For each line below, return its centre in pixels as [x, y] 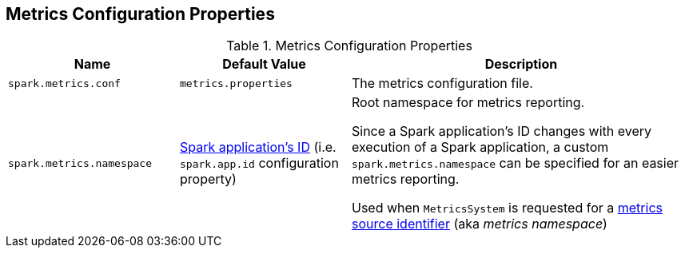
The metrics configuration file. [442, 83]
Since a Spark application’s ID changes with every [502, 131]
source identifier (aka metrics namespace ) [480, 224]
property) [208, 179]
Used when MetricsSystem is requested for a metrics [507, 208]
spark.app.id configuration [259, 163]
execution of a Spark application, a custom [480, 147]
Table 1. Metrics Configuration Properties [349, 46]
